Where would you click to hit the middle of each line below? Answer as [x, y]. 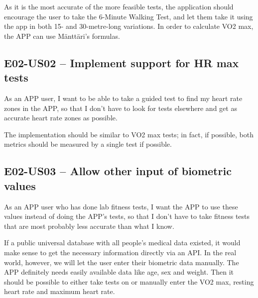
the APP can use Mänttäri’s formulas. [62, 36]
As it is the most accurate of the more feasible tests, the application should [119, 6]
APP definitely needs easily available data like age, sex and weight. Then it [119, 272]
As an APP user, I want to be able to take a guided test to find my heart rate [123, 98]
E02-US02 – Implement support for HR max [122, 62]
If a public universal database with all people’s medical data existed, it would [122, 243]
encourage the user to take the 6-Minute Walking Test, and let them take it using [129, 16]
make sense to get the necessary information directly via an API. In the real [120, 252]
